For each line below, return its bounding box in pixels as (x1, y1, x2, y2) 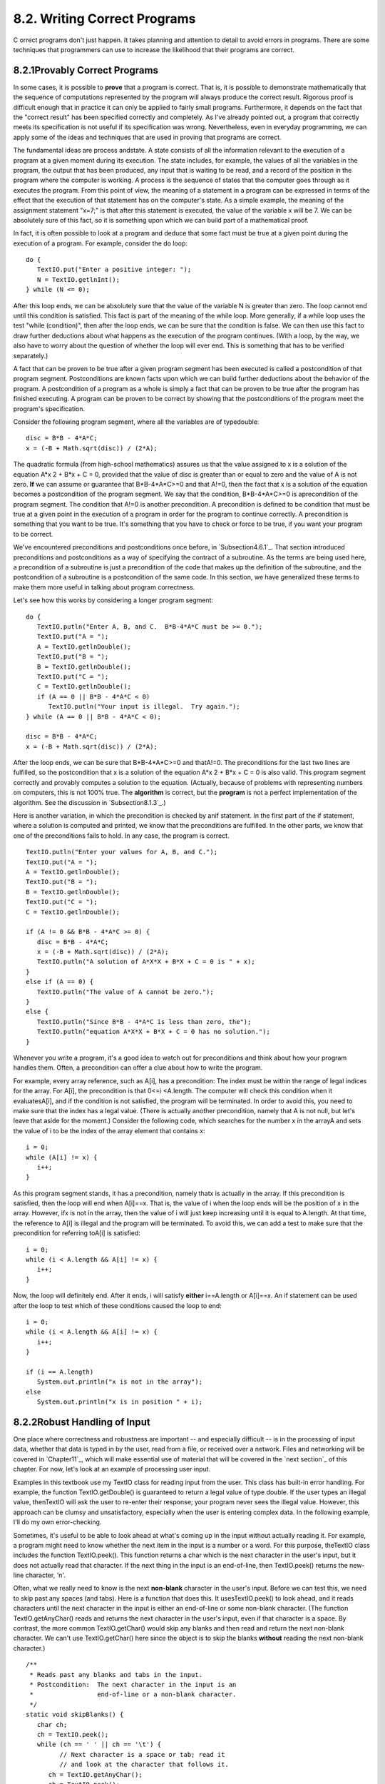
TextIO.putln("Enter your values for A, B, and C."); (26, 848, 217, 856)
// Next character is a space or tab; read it (59, 1750, 225, 1758)
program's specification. (13, 404, 86, 413)
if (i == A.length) (26, 1367, 94, 1376)
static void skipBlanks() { (26, 1710, 124, 1719)
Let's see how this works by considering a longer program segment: (13, 596, 214, 604)
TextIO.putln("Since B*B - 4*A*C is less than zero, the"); (36, 1018, 252, 1025)
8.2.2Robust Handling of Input (13, 1416, 150, 1428)
